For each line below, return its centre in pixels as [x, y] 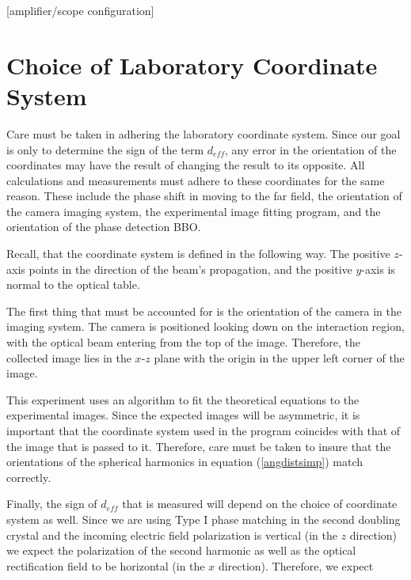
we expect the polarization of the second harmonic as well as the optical [181, 550]
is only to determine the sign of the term [105, 149]
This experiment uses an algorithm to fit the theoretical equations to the [183, 399]
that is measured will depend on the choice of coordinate [260, 504]
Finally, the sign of [52, 504]
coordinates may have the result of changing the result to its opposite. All [186, 165]
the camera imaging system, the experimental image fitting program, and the [194, 211]
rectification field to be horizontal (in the [106, 565]
